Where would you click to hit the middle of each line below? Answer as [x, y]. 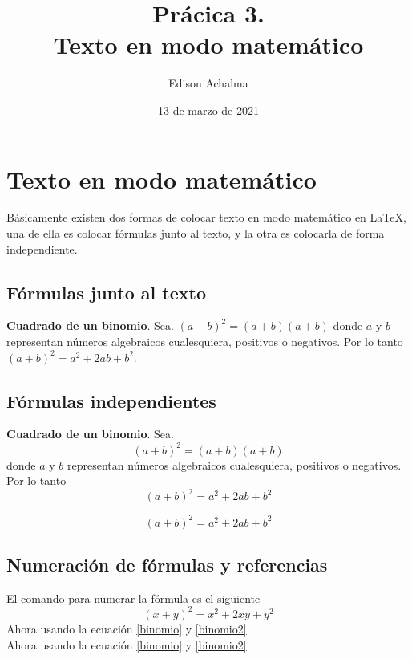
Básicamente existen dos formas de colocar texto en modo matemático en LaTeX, [206, 217]
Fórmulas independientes [111, 400]
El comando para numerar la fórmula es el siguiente [133, 598]
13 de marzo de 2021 [208, 110]
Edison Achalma [208, 83]
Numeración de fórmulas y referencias [167, 565]
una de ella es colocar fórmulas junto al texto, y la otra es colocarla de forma [196, 233]
